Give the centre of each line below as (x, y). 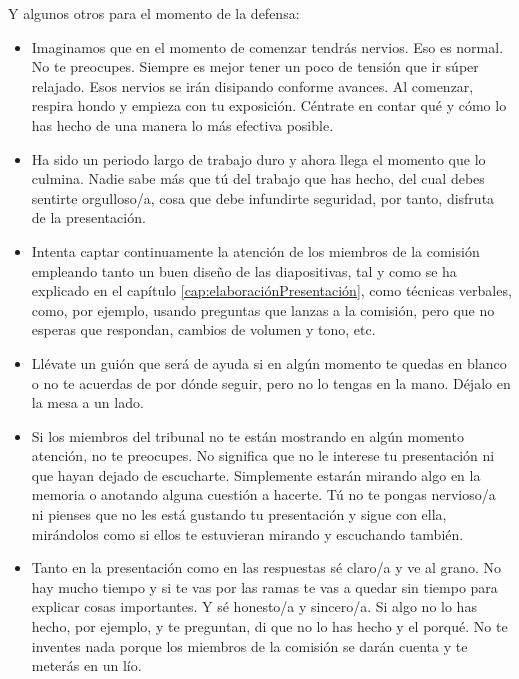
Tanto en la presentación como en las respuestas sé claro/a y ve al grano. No (266, 567)
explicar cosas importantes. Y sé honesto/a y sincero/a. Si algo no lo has (254, 606)
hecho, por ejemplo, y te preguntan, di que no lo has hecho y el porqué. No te (269, 626)
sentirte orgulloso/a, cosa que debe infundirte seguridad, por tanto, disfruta (263, 197)
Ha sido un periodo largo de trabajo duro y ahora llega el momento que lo (258, 158)
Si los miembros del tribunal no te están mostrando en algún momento (247, 435)
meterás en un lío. (86, 665)
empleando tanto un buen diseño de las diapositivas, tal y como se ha (244, 270)
